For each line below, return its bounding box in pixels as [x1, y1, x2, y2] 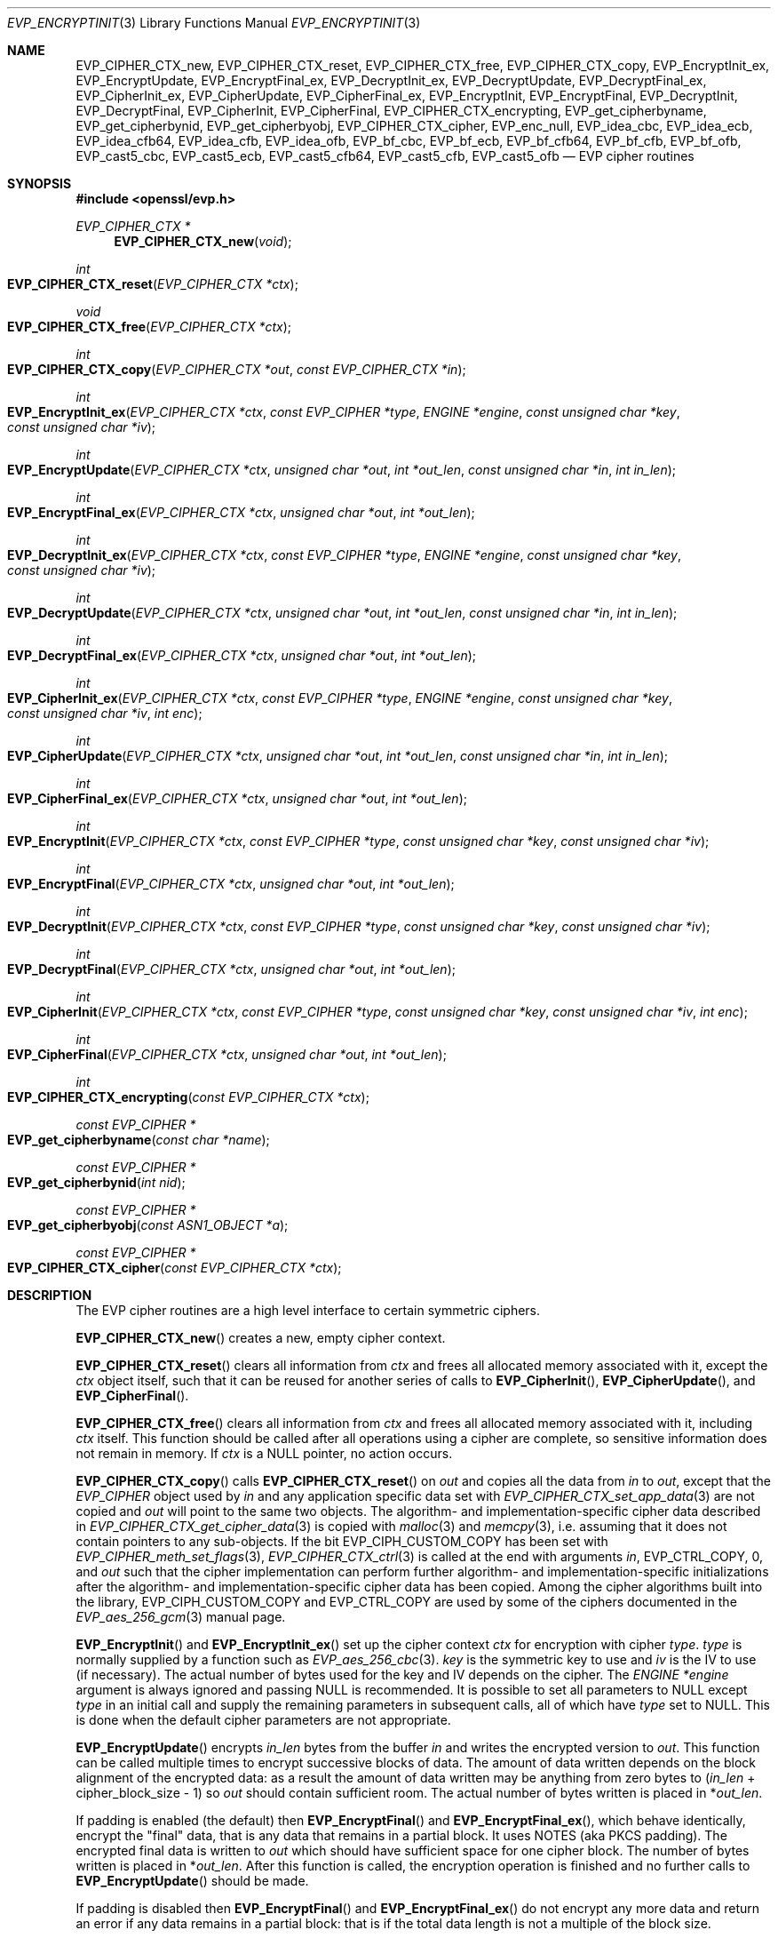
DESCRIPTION [7, 1288, 92, 1303]
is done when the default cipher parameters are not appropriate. [75, 1712, 451, 1727]
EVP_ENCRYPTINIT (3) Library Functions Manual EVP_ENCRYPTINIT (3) [7, 15, 421, 30]
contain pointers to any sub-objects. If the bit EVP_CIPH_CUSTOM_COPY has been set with [75, 1534, 608, 1549]
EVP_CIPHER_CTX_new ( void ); [114, 234, 292, 249]
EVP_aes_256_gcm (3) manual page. [75, 1609, 286, 1624]
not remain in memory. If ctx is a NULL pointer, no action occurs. [75, 1446, 453, 1461]
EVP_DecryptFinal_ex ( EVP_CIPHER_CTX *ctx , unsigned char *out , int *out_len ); [7, 648, 477, 663]
